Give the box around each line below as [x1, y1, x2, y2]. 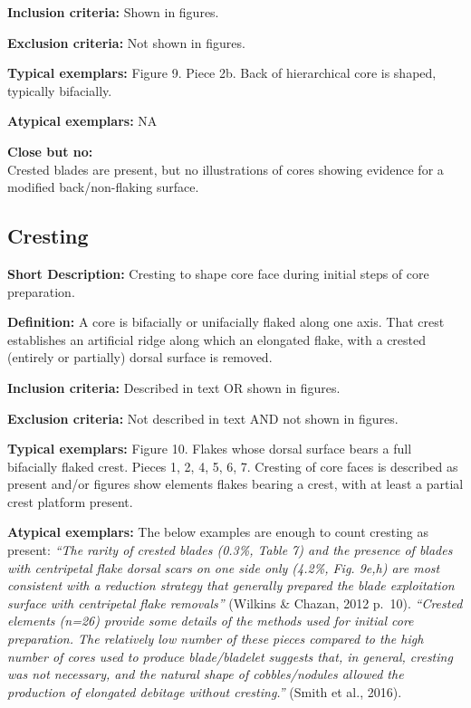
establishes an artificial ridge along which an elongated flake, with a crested [7, 330, 427, 349]
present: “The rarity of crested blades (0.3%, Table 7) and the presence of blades [7, 541, 453, 560]
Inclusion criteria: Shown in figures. [7, 3, 219, 21]
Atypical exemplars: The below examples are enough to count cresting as [7, 522, 428, 541]
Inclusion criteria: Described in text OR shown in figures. [7, 378, 341, 397]
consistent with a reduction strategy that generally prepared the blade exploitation [7, 576, 455, 595]
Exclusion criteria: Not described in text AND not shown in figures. [7, 408, 399, 427]
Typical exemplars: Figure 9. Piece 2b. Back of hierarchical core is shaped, [7, 63, 437, 82]
